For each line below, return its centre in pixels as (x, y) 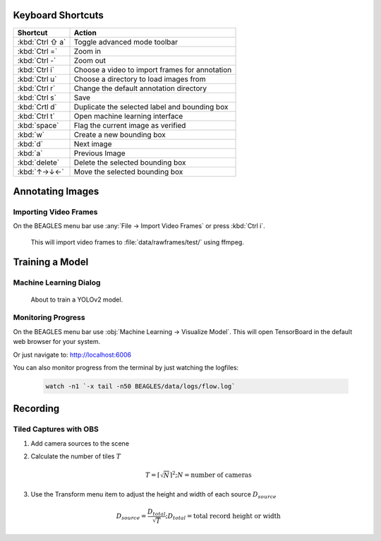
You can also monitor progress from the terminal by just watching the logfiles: (126, 367)
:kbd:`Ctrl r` (36, 88)
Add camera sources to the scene (80, 443)
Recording (36, 409)
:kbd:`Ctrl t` (36, 116)
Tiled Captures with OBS (56, 429)
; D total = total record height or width (223, 517)
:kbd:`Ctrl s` (37, 97)
